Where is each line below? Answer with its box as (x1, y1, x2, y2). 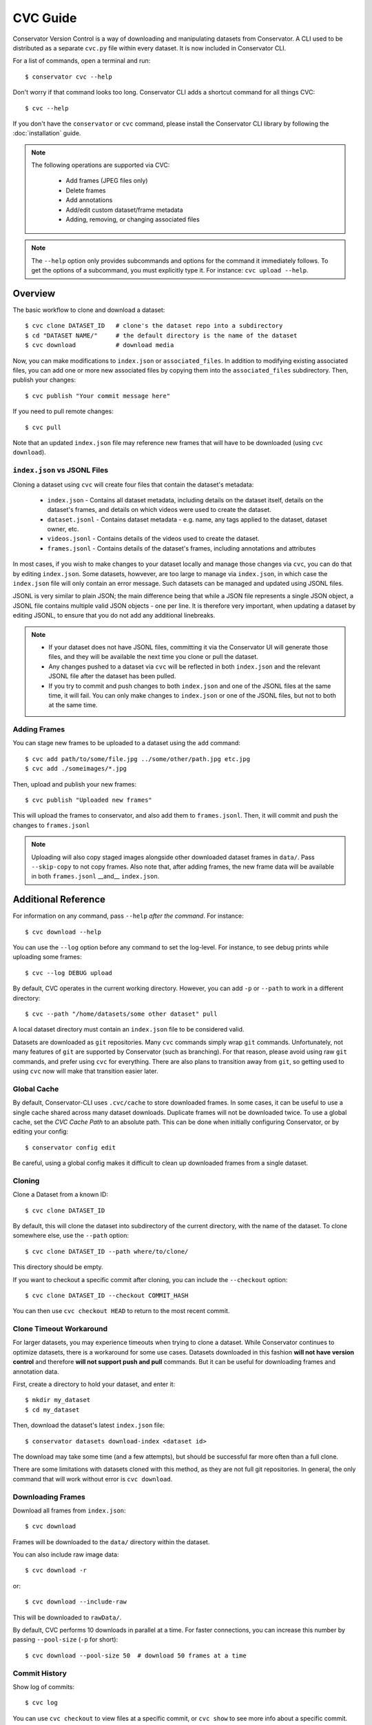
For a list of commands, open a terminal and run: (12, 57, 151, 65)
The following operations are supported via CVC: (31, 161, 170, 169)
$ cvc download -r (25, 1566, 87, 1575)
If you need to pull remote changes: (12, 407, 114, 415)
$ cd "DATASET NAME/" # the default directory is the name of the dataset (25, 331, 298, 339)
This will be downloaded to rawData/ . (12, 1613, 122, 1621)
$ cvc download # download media (25, 342, 174, 349)
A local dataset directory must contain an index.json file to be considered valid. (12, 1025, 245, 1034)
